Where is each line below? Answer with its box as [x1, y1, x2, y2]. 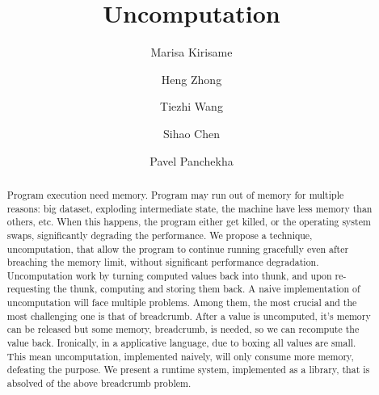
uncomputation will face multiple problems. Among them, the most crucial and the [6, 296, 357, 309]
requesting [6, 282, 51, 296]
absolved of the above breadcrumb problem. [6, 376, 192, 390]
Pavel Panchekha [149, 152, 234, 169]
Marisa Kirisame [150, 44, 233, 61]
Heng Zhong [161, 70, 222, 87]
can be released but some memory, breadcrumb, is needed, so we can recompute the [6, 322, 360, 336]
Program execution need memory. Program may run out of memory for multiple [6, 187, 344, 201]
